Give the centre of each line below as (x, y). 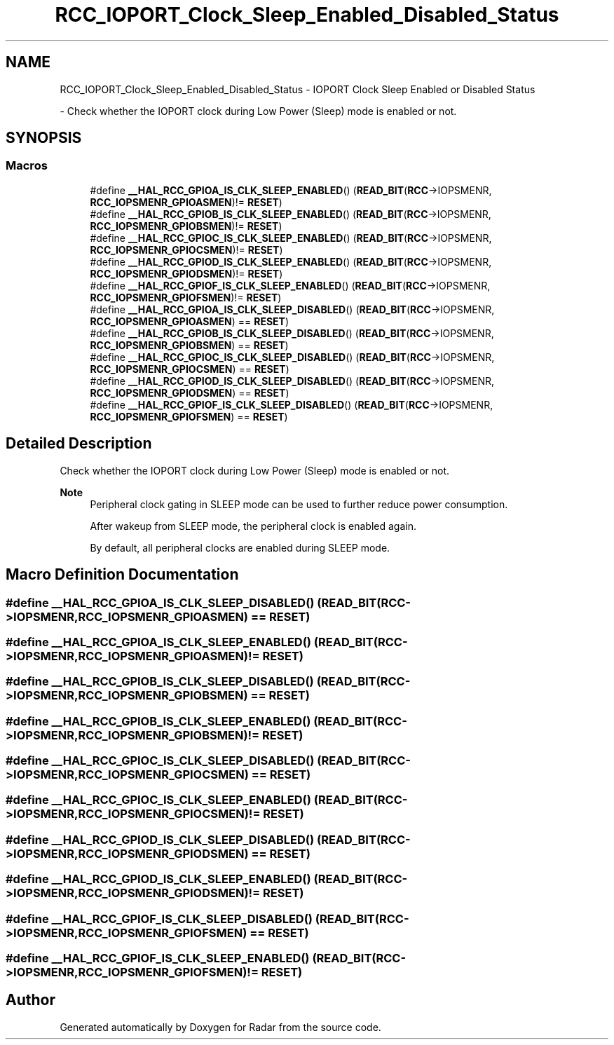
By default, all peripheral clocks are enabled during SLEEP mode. (240, 547)
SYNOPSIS (44, 138)
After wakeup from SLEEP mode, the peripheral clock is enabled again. (253, 526)
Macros (27, 166)
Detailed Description (79, 444)
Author (30, 1000)
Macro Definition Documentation (122, 575)
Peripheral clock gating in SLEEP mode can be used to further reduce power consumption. (299, 504)
